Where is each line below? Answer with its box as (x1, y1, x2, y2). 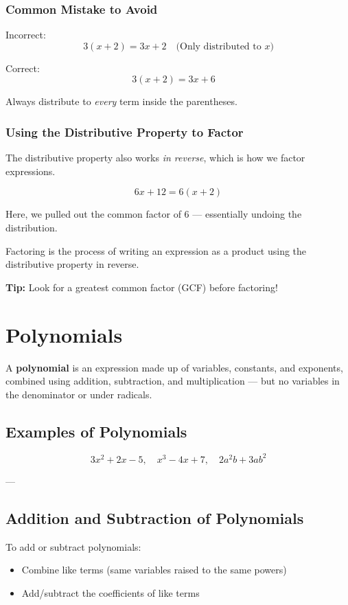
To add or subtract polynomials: (5, 539, 141, 553)
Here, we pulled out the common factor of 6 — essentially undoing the (5, 207, 302, 221)
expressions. (5, 163, 56, 178)
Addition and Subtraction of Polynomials (5, 507, 304, 528)
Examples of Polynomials (5, 420, 187, 442)
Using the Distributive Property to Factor (5, 123, 244, 140)
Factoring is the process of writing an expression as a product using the (5, 243, 307, 258)
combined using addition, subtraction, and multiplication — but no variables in (5, 374, 340, 388)
